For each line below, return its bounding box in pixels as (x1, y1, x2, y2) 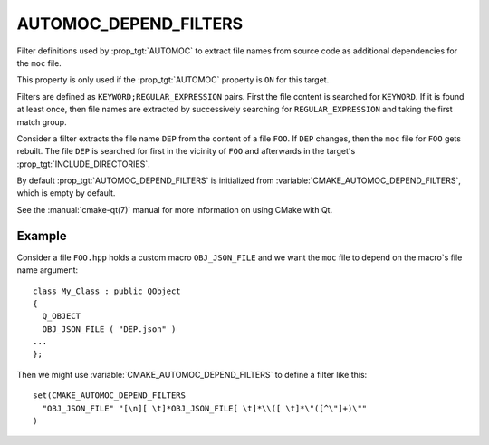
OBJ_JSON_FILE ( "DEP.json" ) (42, 324, 177, 334)
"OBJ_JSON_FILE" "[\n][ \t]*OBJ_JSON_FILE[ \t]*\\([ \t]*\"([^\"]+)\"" (42, 403, 368, 413)
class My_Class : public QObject (33, 285, 181, 296)
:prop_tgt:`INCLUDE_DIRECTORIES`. (16, 159, 150, 169)
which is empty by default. (16, 188, 116, 198)
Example (16, 227, 67, 244)
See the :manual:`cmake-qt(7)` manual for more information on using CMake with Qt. (16, 204, 333, 215)
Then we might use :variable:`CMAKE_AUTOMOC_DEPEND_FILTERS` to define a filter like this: (16, 369, 368, 380)
